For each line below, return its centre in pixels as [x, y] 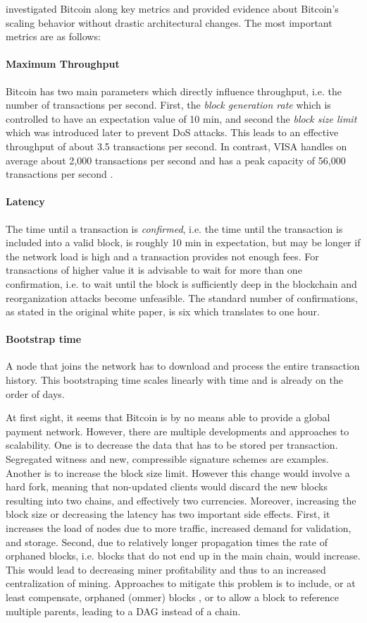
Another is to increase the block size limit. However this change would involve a [178, 472]
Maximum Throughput [63, 64]
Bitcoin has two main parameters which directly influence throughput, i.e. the [174, 91]
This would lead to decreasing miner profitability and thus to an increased [166, 569]
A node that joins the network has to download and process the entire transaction [183, 366]
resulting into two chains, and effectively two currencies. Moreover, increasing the [181, 500]
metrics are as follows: [53, 36]
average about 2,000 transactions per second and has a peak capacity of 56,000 [176, 160]
